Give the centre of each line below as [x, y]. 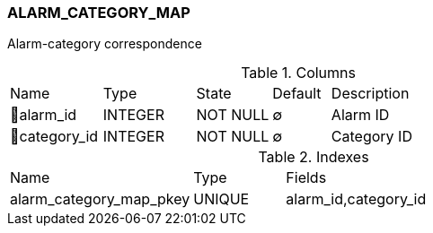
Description [370, 94]
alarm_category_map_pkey [100, 199]
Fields [306, 178]
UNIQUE [221, 199]
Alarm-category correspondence [105, 44]
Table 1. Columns [298, 73]
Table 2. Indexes [314, 157]
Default [297, 94]
